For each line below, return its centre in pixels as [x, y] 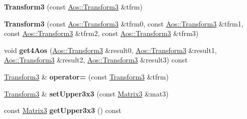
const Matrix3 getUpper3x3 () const [63, 110]
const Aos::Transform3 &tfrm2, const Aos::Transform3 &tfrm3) [101, 33]
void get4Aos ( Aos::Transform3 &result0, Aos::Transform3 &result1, [110, 50]
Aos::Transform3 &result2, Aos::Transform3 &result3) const [96, 60]
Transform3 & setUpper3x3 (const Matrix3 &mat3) [86, 93]
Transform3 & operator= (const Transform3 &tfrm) [86, 76]
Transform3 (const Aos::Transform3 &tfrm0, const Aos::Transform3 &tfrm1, [124, 23]
